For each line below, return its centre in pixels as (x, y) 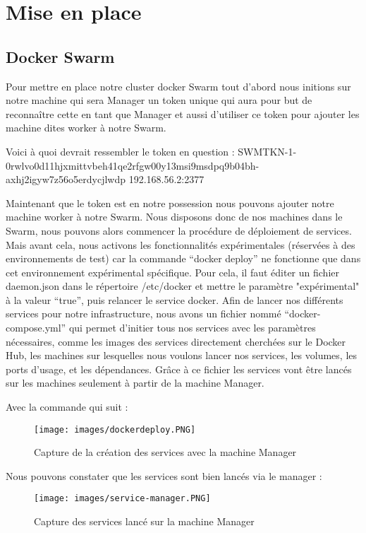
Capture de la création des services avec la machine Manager (165, 452)
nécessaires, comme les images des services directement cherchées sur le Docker (176, 341)
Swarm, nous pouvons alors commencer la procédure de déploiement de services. (179, 230)
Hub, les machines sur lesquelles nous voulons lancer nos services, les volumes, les (182, 355)
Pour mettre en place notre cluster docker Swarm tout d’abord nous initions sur (178, 86)
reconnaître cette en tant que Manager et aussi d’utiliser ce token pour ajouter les (183, 113)
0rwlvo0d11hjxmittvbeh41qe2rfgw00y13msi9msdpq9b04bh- (133, 165)
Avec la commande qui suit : (67, 407)
